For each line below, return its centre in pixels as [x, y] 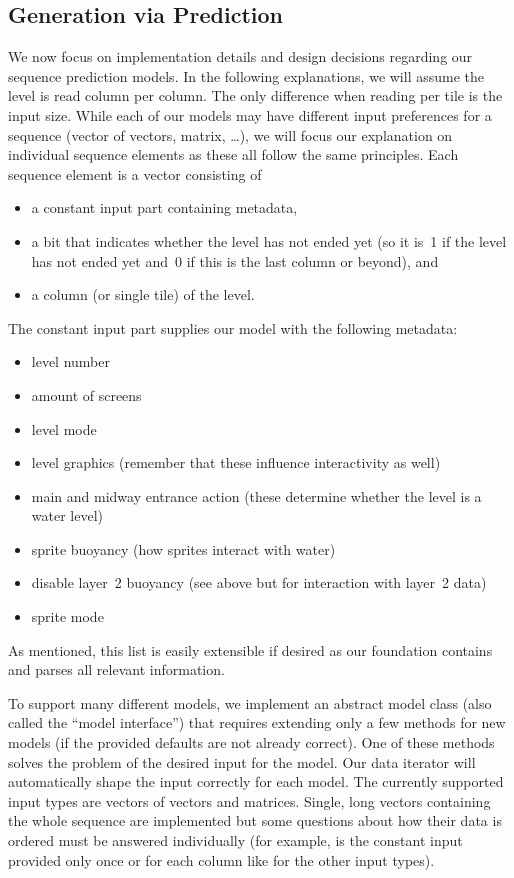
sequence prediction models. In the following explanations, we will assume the [246, 75]
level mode [64, 428]
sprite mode [67, 616]
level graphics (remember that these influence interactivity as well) [236, 462]
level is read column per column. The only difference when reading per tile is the [255, 95]
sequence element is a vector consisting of [135, 173]
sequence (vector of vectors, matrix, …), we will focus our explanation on [230, 134]
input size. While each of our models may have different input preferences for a [250, 114]
